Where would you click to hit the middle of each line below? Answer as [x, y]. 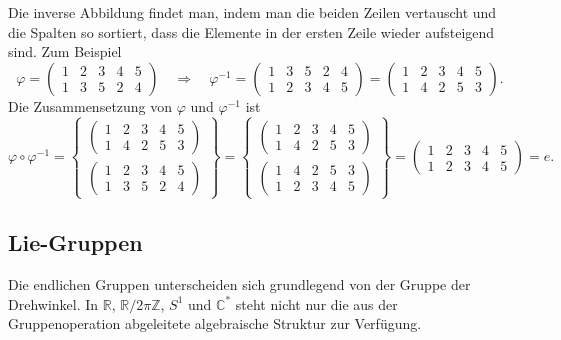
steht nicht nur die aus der [316, 303]
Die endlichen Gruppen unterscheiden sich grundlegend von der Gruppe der [239, 284]
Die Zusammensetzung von [90, 105]
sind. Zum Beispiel [65, 51]
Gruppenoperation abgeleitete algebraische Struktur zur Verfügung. [215, 323]
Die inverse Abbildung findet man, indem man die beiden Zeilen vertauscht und [252, 12]
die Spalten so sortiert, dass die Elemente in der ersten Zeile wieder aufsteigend [251, 31]
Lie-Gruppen [75, 242]
